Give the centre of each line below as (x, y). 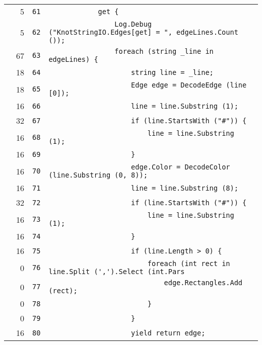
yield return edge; (168, 333)
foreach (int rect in (189, 264)
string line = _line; (172, 72)
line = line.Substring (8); (185, 188)
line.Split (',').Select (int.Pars (117, 272)
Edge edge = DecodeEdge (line (189, 85)
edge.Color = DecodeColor (181, 167)
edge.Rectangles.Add (203, 283)
